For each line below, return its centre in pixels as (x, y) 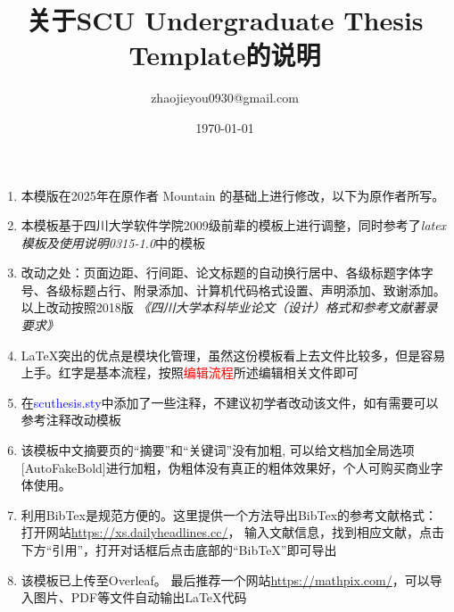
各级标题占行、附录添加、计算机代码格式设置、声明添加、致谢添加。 (246, 289)
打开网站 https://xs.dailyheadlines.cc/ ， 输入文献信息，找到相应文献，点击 (233, 532)
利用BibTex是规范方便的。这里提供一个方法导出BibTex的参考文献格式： (229, 514)
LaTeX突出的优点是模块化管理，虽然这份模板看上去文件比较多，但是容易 (233, 355)
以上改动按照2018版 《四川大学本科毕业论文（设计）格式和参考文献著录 (229, 307)
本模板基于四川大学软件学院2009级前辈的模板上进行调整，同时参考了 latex (234, 225)
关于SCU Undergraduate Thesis (225, 20)
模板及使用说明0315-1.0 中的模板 (113, 242)
